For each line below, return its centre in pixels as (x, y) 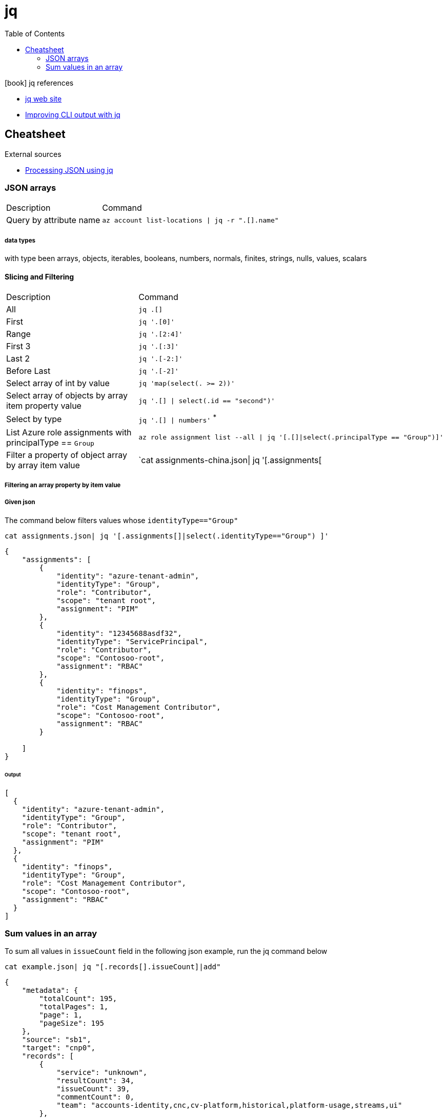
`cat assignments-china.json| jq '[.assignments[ (230, 460)
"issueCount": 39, (93, 1089)
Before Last (28, 371)
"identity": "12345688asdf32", (119, 633)
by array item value (43, 465)
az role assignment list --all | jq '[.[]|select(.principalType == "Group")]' (291, 437)
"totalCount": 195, (78, 999)
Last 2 (18, 359)
